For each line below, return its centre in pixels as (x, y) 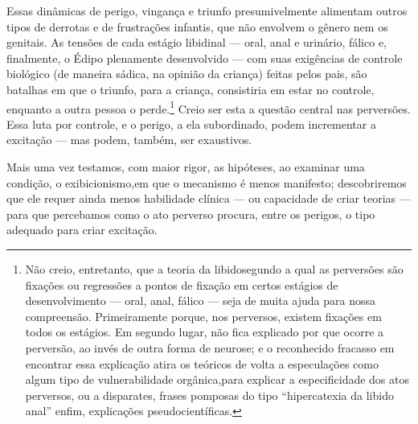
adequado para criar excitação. (82, 230)
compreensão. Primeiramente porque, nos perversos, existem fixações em (203, 316)
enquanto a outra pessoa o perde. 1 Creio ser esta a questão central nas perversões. (209, 107)
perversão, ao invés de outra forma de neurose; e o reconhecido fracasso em (210, 347)
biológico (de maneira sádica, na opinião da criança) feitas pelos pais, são (187, 74)
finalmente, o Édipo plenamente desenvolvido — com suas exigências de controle (205, 58)
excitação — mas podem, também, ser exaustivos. (129, 140)
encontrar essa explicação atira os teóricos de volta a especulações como (202, 363)
